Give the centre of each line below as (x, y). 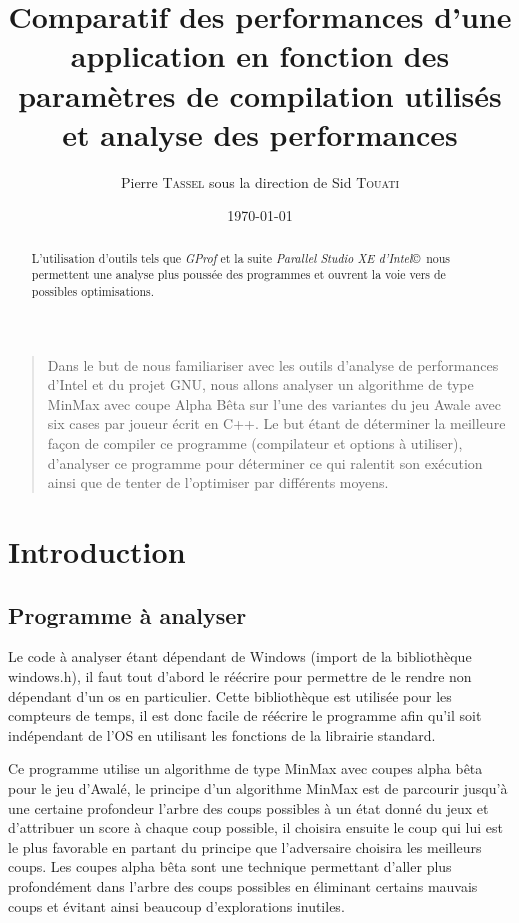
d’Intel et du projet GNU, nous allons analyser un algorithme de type (260, 384)
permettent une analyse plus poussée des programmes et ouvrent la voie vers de (238, 274)
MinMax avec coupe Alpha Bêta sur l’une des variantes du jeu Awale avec (274, 403)
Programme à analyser (127, 614)
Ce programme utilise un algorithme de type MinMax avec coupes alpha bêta (245, 768)
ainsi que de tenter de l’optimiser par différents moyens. (218, 482)
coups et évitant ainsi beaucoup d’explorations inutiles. (176, 905)
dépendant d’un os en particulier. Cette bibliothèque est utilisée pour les (230, 695)
